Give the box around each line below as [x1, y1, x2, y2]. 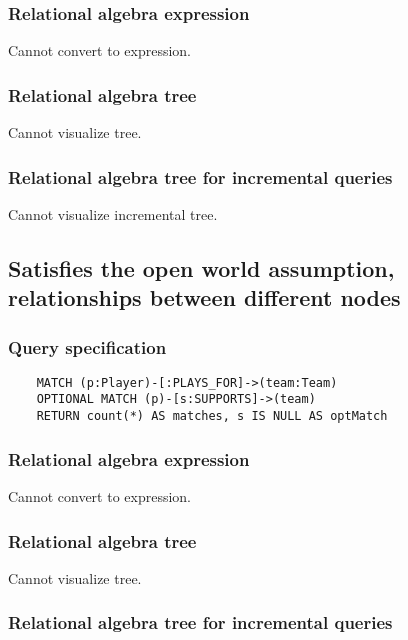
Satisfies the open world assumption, [8, 252, 395, 283]
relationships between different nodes [8, 282, 401, 313]
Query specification [8, 334, 167, 359]
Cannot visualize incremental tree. [8, 203, 218, 224]
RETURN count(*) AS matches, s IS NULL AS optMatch [36, 409, 388, 424]
